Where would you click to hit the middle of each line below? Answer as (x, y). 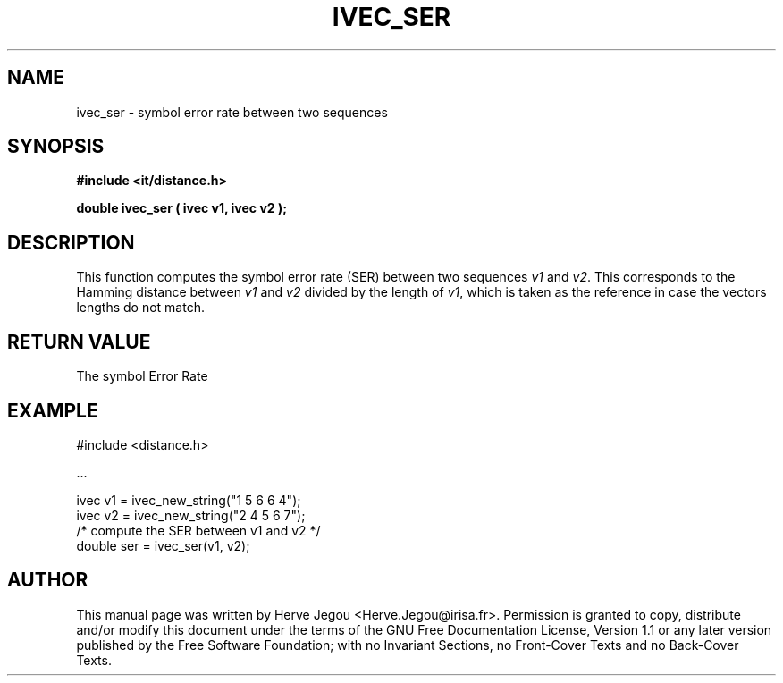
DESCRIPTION (71, 242)
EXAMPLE (53, 410)
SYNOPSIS (56, 147)
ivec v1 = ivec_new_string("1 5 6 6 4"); (189, 500)
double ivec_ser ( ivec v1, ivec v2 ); (182, 208)
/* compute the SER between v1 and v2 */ (198, 530)
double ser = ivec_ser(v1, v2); (163, 545)
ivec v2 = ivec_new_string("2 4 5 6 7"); (191, 515)
